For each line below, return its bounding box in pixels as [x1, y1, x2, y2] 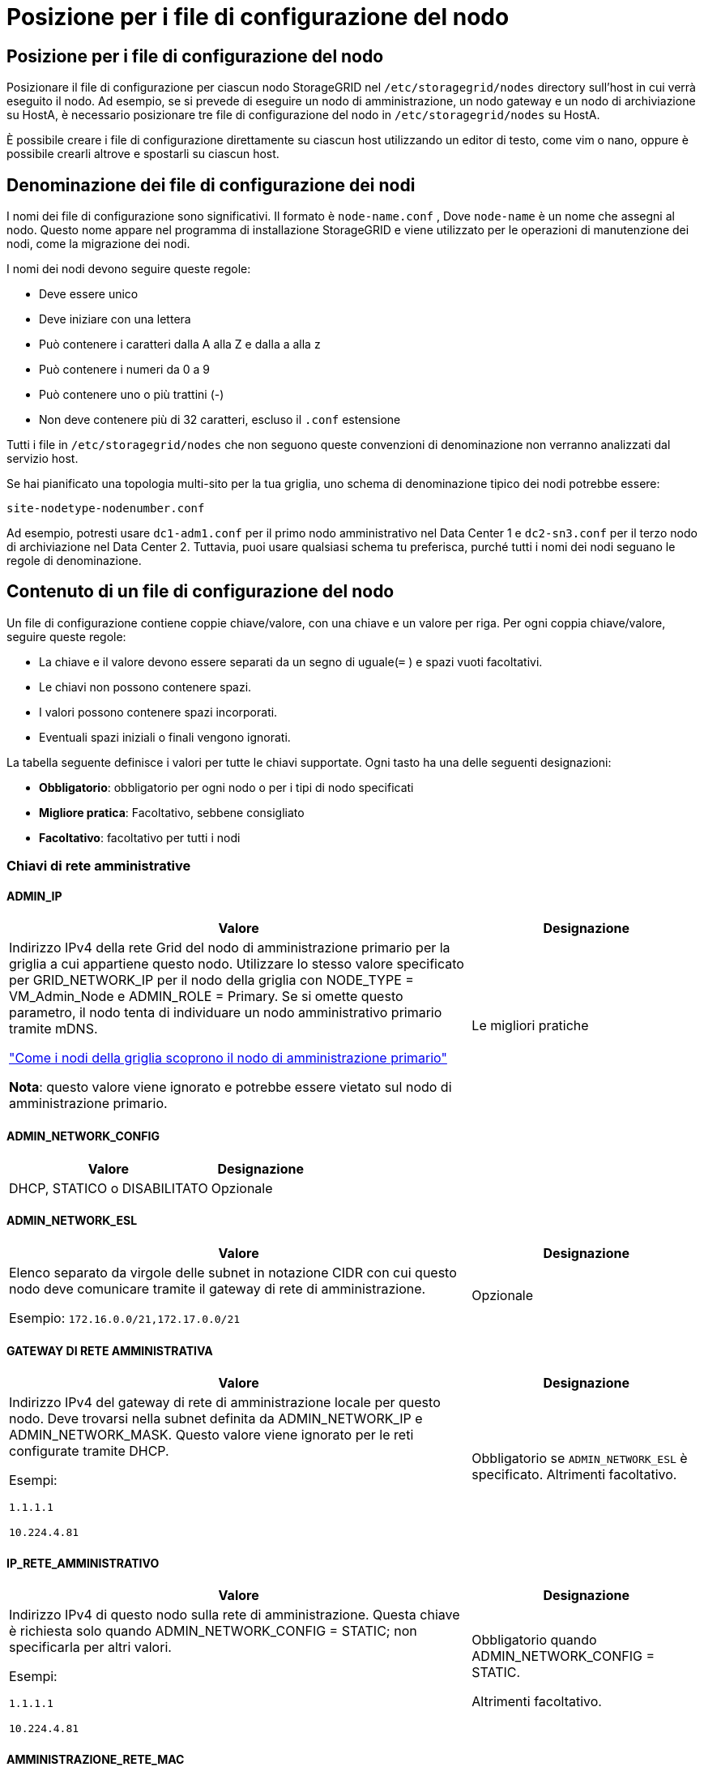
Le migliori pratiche [471, 1017, 589, 1034]
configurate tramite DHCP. [9, 1443, 169, 1460]
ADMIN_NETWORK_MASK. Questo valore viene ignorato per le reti [9, 1427, 414, 1444]
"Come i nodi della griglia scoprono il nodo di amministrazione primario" [9, 1050, 447, 1067]
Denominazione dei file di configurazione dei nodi [6, 174, 416, 195]
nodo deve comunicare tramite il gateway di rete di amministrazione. [9, 1280, 426, 1297]
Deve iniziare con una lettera [39, 312, 191, 327]
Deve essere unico [39, 287, 139, 302]
